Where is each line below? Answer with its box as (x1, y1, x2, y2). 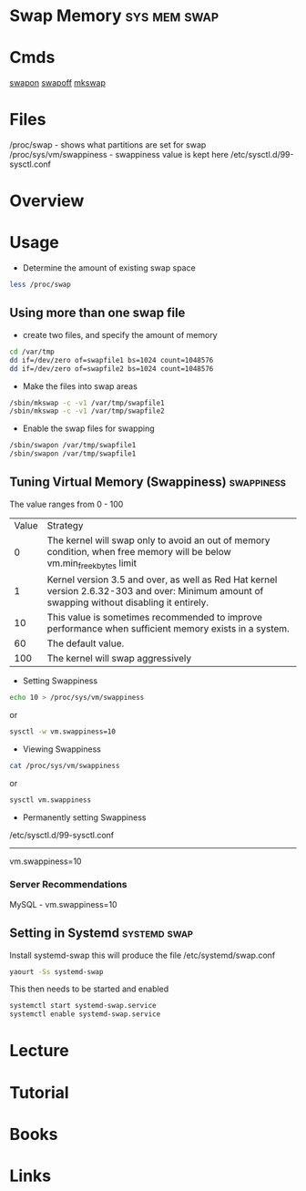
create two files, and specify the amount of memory (22, 329, 218, 340)
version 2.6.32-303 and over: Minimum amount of (46, 585, 264, 597)
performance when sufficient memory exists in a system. (46, 622, 290, 634)
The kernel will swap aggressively (46, 652, 192, 664)
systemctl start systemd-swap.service (9, 1001, 157, 1011)
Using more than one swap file (9, 305, 186, 321)
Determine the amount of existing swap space (22, 262, 196, 273)
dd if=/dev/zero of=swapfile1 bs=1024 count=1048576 (9, 355, 214, 364)
